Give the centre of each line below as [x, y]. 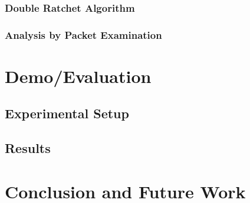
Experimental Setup [67, 113]
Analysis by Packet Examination [83, 34]
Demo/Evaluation [78, 76]
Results [28, 148]
